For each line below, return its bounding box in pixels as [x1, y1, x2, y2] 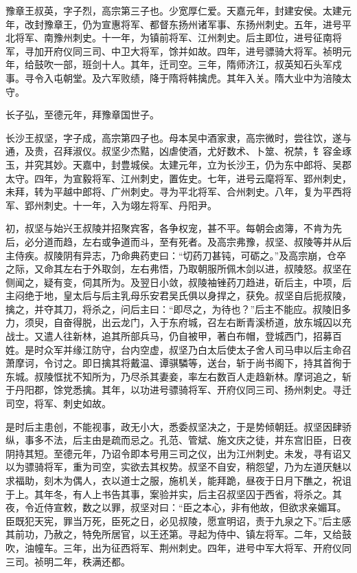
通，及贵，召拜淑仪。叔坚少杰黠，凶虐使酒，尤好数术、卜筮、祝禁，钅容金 [5, 144, 342, 158]
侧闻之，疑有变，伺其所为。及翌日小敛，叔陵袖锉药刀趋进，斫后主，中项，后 [5, 274, 352, 289]
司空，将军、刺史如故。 [5, 396, 111, 411]
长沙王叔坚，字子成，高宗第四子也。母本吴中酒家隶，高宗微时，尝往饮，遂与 [5, 130, 352, 144]
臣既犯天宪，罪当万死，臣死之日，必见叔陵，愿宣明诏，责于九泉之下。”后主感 [5, 513, 352, 528]
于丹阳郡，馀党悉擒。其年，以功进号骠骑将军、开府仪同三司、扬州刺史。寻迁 [5, 382, 352, 397]
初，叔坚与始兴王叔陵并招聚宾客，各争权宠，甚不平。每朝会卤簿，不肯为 [5, 221, 332, 235]
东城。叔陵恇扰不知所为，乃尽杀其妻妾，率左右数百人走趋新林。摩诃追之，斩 [5, 369, 352, 383]
